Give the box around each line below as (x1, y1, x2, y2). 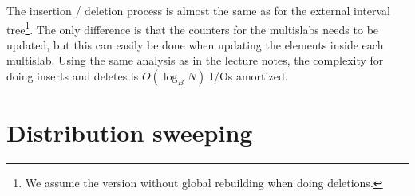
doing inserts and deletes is (6, 68, 139, 84)
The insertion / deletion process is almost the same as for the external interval (6, 2, 390, 18)
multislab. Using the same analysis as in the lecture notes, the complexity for (6, 52, 384, 69)
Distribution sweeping (6, 116, 253, 149)
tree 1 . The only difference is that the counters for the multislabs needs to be (6, 18, 379, 37)
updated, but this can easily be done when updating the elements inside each (6, 36, 384, 53)
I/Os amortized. (209, 68, 288, 84)
